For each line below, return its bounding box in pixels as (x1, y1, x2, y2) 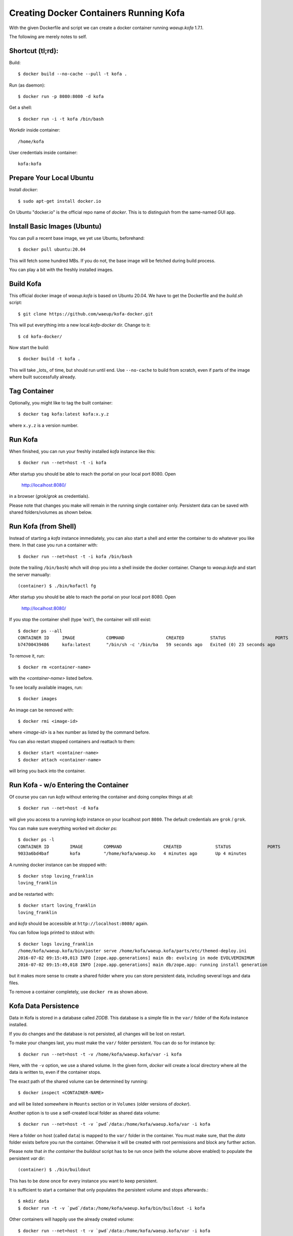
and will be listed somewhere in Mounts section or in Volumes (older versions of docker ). (9, 1101, 191, 1107)
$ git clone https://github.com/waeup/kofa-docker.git (18, 311, 153, 316)
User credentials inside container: (9, 149, 78, 155)
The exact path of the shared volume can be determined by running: (9, 1078, 148, 1084)
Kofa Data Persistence (9, 1002, 79, 1010)
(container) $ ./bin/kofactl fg (18, 583, 96, 588)
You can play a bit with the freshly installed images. (9, 267, 113, 273)
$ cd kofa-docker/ (18, 334, 63, 339)
